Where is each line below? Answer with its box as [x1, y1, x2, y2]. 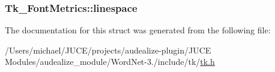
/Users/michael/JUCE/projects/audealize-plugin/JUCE [5, 43, 211, 56]
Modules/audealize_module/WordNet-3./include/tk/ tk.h [5, 55, 215, 68]
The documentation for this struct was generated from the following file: [5, 24, 271, 36]
